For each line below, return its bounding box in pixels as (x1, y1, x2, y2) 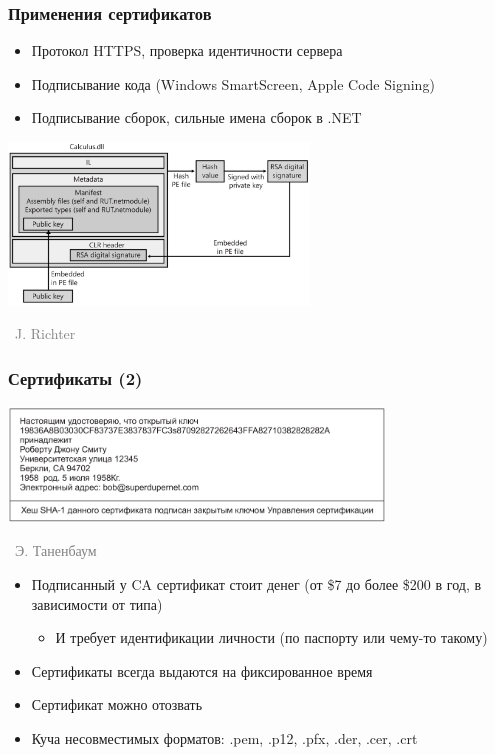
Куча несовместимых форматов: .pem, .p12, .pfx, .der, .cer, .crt (31, 727, 418, 748)
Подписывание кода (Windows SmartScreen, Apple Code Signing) (31, 73, 435, 94)
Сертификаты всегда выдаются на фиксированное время (31, 660, 373, 681)
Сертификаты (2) (8, 365, 143, 390)
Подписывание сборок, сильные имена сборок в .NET (31, 107, 362, 128)
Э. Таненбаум (14, 540, 97, 561)
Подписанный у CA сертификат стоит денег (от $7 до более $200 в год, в (31, 573, 482, 594)
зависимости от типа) (31, 593, 163, 614)
